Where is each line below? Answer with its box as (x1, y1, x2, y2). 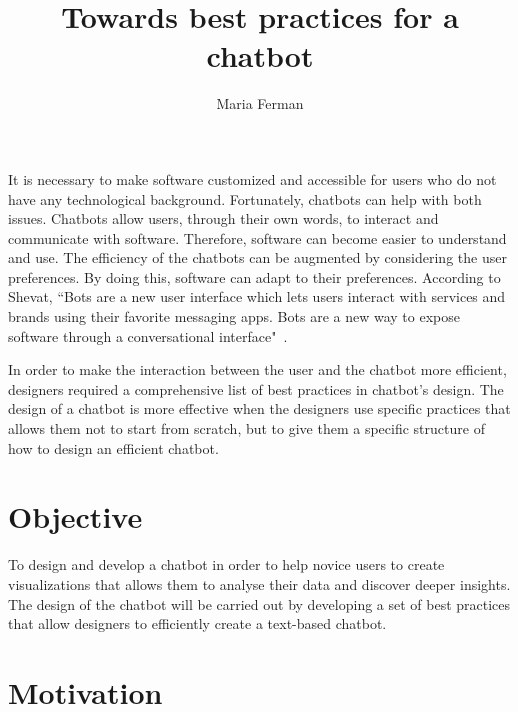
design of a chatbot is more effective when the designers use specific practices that (8, 398, 511, 419)
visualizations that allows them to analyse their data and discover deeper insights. (8, 573, 511, 594)
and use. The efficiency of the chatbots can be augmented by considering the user (8, 247, 507, 268)
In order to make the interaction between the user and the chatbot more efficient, (8, 359, 507, 380)
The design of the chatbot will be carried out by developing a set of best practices (8, 593, 511, 614)
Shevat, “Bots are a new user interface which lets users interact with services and (8, 286, 506, 307)
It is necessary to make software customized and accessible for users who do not (8, 168, 497, 189)
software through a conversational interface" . (8, 325, 288, 346)
